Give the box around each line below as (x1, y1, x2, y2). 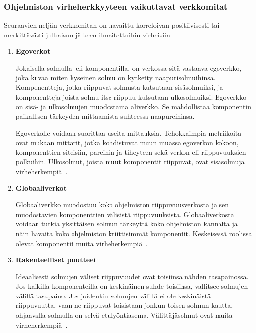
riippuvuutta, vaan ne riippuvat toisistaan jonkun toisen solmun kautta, (15, 300, 233, 310)
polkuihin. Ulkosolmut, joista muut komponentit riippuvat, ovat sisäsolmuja (15, 156, 245, 167)
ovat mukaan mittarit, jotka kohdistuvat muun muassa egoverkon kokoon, (15, 137, 239, 148)
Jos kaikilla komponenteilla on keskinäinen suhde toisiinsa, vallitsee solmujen (15, 281, 248, 291)
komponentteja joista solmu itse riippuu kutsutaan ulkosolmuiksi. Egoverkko (15, 91, 247, 102)
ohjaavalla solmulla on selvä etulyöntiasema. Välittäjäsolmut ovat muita (15, 310, 233, 320)
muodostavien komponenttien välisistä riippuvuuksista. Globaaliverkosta (15, 209, 234, 219)
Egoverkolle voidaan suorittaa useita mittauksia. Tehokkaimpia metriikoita (15, 127, 242, 138)
